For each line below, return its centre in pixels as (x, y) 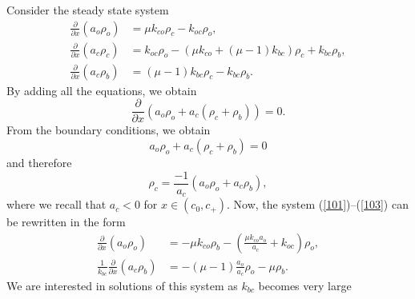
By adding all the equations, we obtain (102, 90)
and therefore (39, 162)
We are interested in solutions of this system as (122, 285)
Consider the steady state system (88, 10)
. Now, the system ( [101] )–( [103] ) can (318, 204)
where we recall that (56, 204)
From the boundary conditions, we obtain (109, 130)
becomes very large (305, 285)
